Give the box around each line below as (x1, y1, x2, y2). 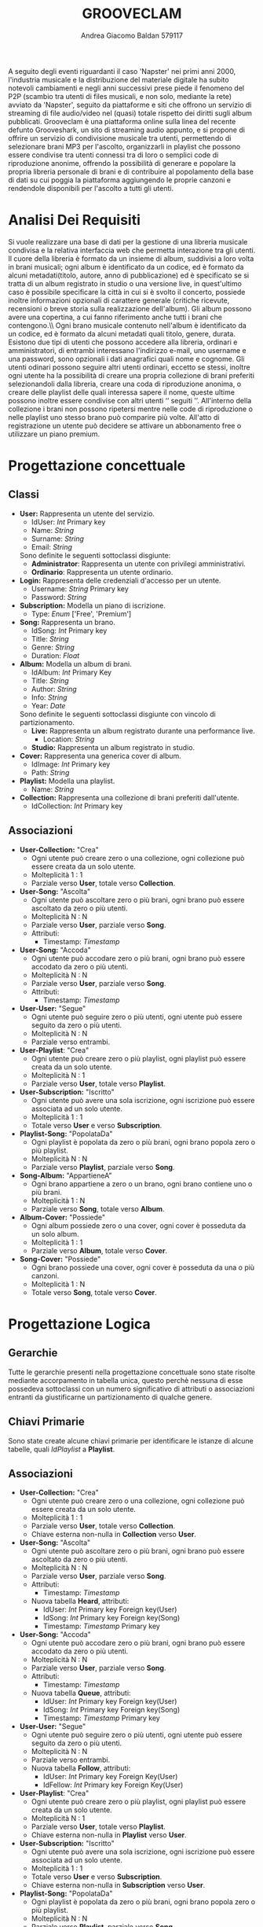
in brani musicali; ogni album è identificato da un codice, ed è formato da (8, 262, 244, 271)
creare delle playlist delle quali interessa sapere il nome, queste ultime (8, 387, 236, 397)
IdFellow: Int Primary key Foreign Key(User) (42, 1780, 184, 1789)
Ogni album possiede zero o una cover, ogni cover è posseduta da (31, 1220, 247, 1230)
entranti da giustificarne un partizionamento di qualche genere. (8, 1392, 213, 1402)
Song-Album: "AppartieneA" (19, 1171, 112, 1180)
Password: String (31, 592, 87, 601)
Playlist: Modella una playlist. (19, 776, 115, 785)
